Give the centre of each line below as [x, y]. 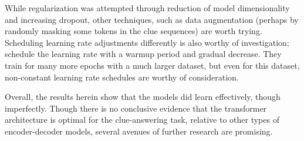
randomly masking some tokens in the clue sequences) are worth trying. [134, 31]
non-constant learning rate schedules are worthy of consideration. [122, 77]
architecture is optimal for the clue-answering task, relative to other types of [142, 120]
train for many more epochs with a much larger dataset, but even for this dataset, [152, 65]
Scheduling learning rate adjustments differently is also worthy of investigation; [147, 42]
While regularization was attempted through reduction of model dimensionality [147, 8]
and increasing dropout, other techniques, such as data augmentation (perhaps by [152, 19]
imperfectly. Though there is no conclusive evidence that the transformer [136, 108]
